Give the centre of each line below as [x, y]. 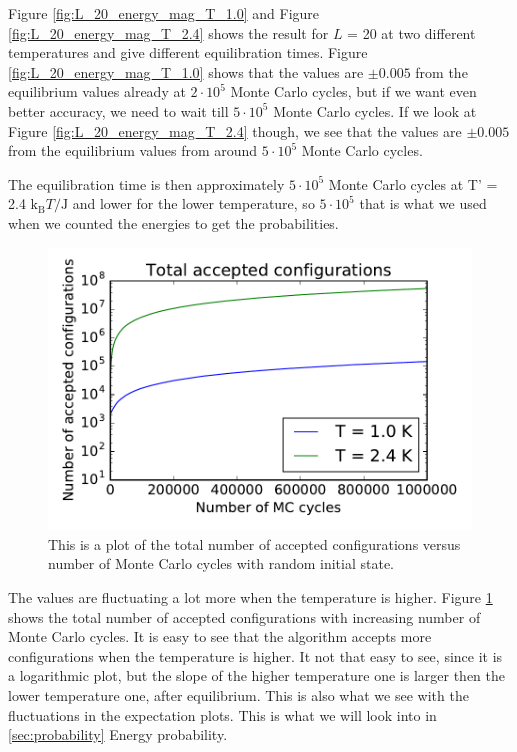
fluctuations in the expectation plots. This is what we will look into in [222, 714]
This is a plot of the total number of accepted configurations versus [254, 543]
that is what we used [423, 203]
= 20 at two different [411, 32]
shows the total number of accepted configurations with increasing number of [244, 616]
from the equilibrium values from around [133, 150]
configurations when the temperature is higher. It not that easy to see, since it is [255, 655]
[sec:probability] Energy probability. [118, 734]
